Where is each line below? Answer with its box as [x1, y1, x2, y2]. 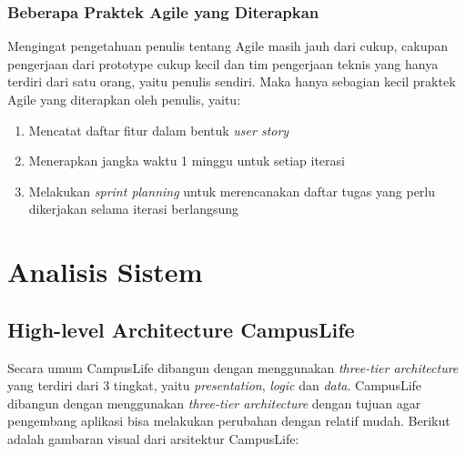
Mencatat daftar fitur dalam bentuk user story [28, 120, 289, 139]
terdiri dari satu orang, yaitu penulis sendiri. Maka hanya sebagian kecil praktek [7, 72, 456, 91]
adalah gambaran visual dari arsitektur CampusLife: [7, 429, 299, 448]
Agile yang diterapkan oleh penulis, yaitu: [7, 90, 241, 108]
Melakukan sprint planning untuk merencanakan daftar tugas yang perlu [28, 181, 436, 200]
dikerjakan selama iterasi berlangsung [28, 199, 238, 218]
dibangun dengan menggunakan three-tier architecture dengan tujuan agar [7, 393, 421, 412]
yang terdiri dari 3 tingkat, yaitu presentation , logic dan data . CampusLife [7, 376, 422, 395]
